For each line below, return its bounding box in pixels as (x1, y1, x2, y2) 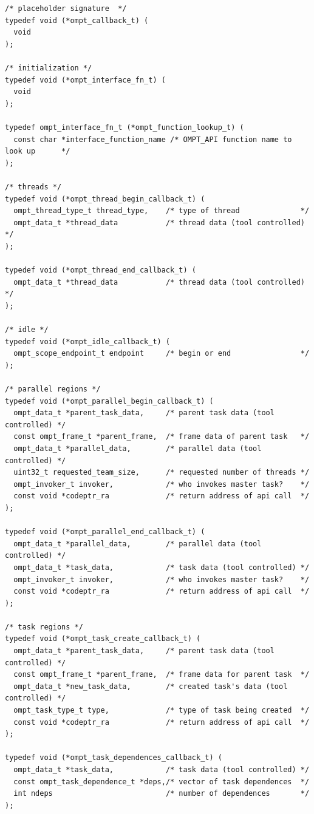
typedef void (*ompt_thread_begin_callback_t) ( (5, 194, 205, 203)
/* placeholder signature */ (5, 4, 127, 13)
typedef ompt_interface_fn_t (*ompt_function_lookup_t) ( (5, 123, 244, 132)
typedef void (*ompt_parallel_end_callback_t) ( (5, 527, 205, 537)
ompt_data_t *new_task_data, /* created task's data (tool (13, 682, 288, 691)
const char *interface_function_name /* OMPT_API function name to (13, 135, 292, 144)
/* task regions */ (5, 622, 83, 631)
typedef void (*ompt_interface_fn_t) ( (5, 75, 166, 84)
